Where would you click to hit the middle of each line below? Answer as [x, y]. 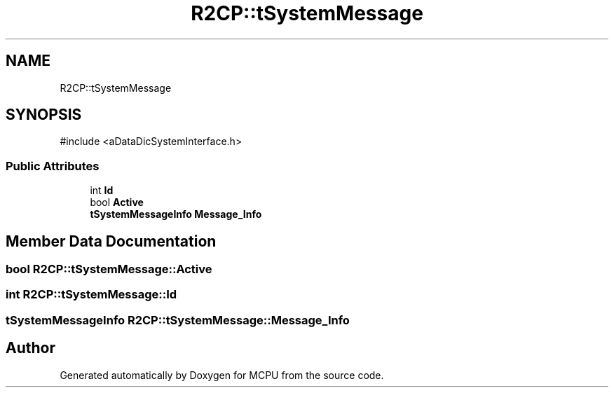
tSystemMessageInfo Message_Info [176, 214]
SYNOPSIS [44, 115]
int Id [102, 191]
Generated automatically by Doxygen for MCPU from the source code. [222, 375]
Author [30, 348]
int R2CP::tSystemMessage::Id [91, 295]
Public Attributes [53, 166]
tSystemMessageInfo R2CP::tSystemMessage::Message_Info [178, 320]
